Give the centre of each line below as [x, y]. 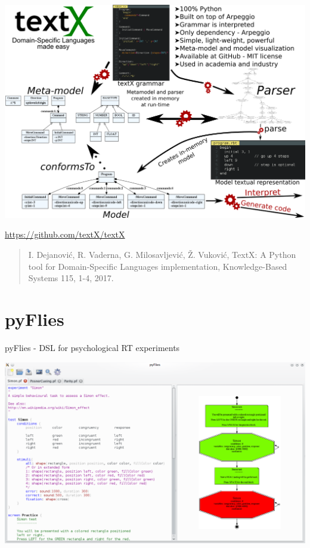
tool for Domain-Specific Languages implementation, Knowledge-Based [158, 266]
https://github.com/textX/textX [65, 234]
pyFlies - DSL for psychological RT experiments [92, 347]
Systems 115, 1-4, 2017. [71, 278]
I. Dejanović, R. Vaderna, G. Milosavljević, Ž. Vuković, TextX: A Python [162, 255]
